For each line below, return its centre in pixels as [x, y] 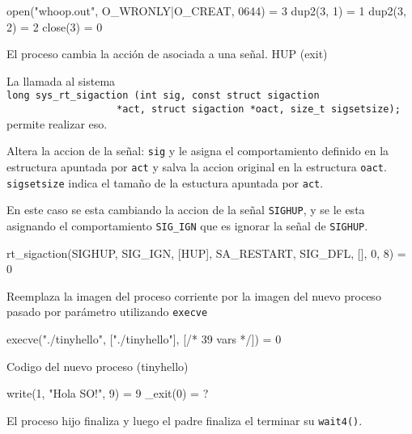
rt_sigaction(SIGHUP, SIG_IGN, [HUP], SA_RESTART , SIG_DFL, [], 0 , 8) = [206, 253]
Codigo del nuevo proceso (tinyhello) [98, 366]
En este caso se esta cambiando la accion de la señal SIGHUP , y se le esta [186, 210]
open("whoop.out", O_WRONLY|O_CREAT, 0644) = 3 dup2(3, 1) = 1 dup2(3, [206, 11]
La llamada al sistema [61, 80]
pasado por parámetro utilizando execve [107, 312]
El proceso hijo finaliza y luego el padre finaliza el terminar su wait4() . [185, 420]
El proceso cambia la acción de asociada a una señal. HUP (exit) [167, 54]
